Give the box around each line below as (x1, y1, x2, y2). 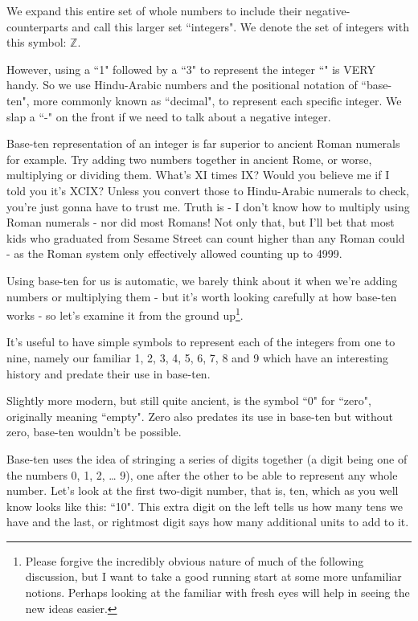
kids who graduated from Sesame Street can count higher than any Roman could (6, 229, 405, 246)
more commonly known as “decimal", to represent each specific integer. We (33, 92, 402, 108)
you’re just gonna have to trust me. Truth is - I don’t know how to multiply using (6, 198, 410, 214)
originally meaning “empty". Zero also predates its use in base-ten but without (6, 407, 393, 424)
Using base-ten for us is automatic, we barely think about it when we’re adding (6, 272, 398, 288)
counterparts (6, 18, 68, 35)
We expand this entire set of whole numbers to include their (6, 2, 302, 18)
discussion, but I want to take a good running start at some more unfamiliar (25, 568, 402, 585)
